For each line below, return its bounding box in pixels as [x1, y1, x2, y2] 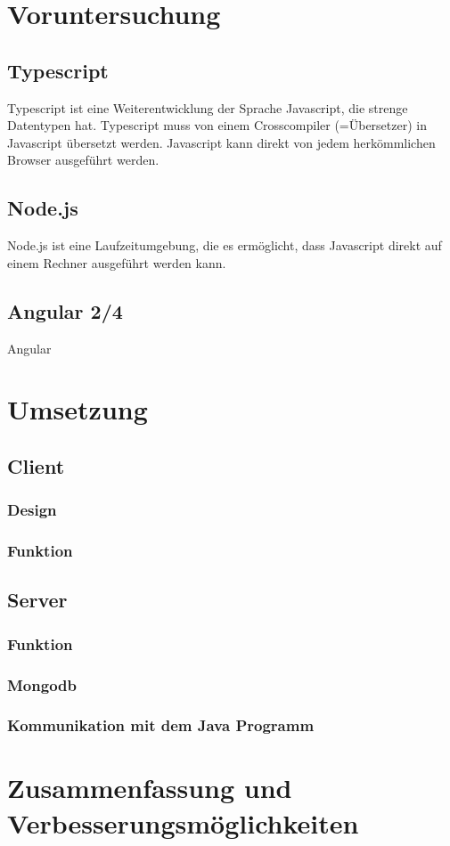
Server [7, 586, 68, 614]
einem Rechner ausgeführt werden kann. [7, 253, 226, 272]
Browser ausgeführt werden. [7, 150, 160, 169]
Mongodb [7, 673, 77, 696]
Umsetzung [7, 391, 148, 427]
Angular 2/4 [7, 297, 123, 324]
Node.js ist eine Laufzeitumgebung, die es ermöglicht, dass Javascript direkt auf [7, 236, 442, 255]
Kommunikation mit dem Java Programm [7, 714, 315, 736]
